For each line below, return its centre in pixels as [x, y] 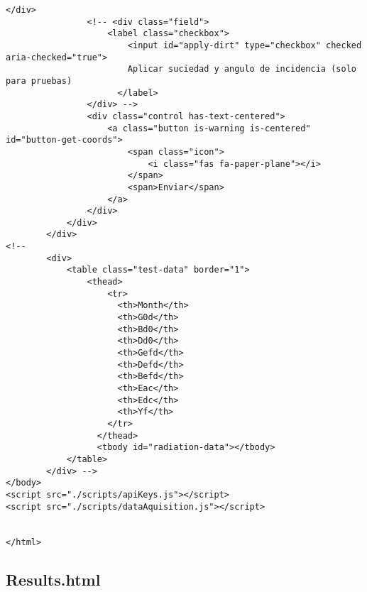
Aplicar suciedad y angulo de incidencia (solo [242, 69]
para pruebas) [39, 81]
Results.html [53, 579]
